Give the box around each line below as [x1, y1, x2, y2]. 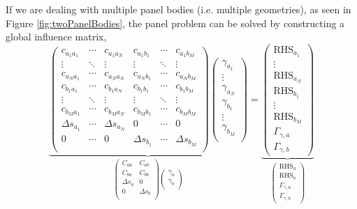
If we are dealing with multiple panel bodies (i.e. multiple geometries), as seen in [6, 2, 351, 16]
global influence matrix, [6, 29, 107, 44]
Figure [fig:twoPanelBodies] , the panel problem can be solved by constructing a [6, 15, 345, 30]
